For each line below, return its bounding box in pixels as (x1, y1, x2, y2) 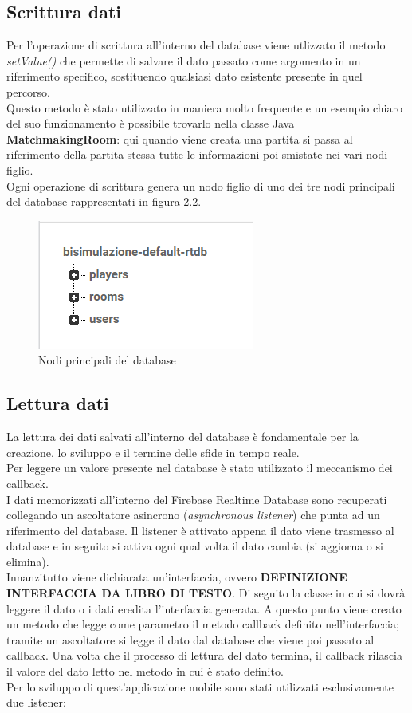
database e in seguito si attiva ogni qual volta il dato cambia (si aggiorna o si (6, 538, 383, 554)
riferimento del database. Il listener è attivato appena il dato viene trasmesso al (6, 522, 394, 538)
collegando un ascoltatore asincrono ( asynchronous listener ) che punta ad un (6, 506, 380, 523)
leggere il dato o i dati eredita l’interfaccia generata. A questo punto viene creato (6, 600, 402, 616)
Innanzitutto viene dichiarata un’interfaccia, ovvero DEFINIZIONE (6, 569, 347, 585)
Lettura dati (6, 391, 109, 416)
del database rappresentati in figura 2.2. (6, 193, 202, 210)
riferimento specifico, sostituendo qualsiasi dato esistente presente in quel (6, 68, 363, 85)
